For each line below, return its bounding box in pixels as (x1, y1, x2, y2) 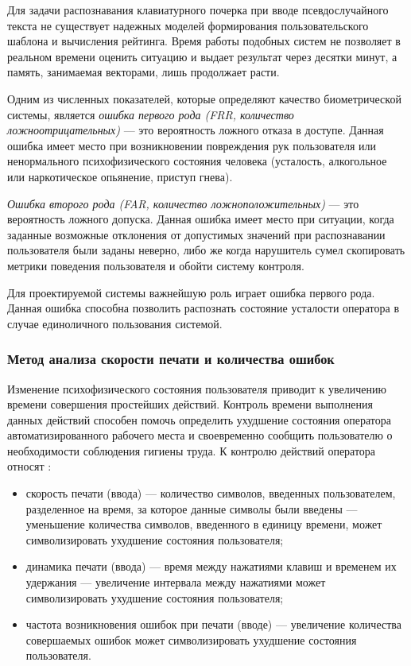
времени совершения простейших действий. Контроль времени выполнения (7, 396, 373, 412)
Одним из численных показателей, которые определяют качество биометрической (7, 90, 401, 106)
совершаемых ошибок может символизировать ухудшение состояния (25, 631, 357, 648)
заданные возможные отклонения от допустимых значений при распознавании (7, 226, 386, 242)
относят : (7, 458, 52, 474)
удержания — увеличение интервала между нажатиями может (25, 574, 326, 590)
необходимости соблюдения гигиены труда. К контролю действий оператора (7, 442, 376, 459)
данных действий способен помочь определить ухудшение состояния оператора (7, 411, 391, 428)
